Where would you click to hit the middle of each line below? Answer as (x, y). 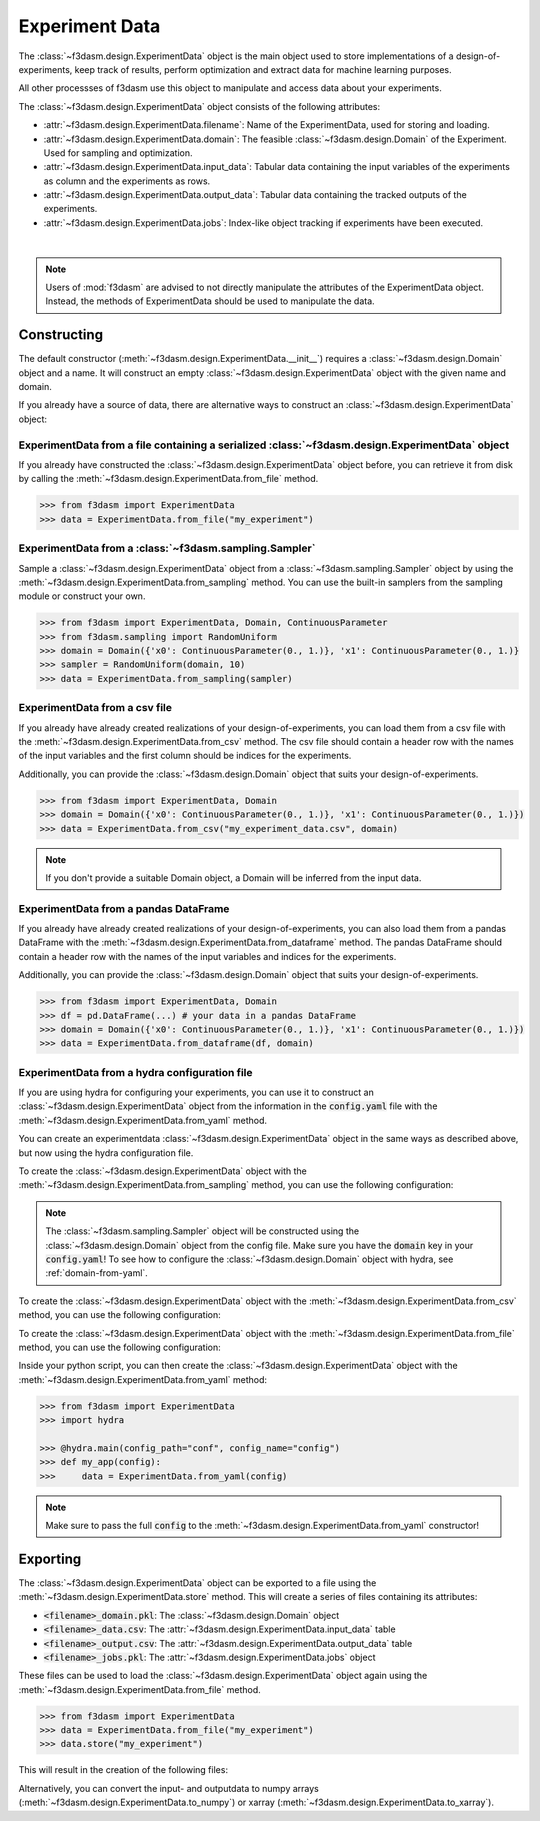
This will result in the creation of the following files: (123, 1770)
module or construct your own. (82, 596)
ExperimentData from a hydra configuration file (136, 1072)
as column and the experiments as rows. (127, 181)
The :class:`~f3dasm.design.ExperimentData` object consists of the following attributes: (199, 106)
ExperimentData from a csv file (95, 708)
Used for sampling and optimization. (118, 152)
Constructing (61, 335)
